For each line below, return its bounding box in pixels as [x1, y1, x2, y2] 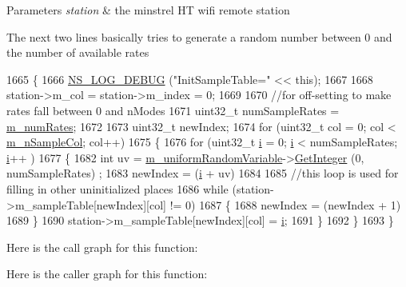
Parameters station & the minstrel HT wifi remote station [6, 2, 290, 18]
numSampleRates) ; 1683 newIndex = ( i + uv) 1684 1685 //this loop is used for [6, 165, 399, 181]
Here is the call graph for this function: [6, 238, 198, 255]
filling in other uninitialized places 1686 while [6, 180, 229, 197]
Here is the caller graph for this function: [6, 265, 208, 282]
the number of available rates [6, 44, 149, 61]
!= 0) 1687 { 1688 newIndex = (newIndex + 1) [169, 196, 401, 213]
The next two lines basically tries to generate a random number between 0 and [6, 28, 392, 45]
